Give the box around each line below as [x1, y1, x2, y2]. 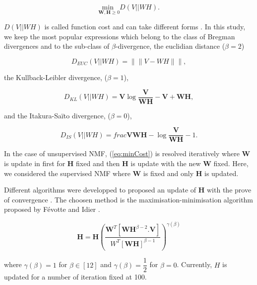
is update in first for [4, 158, 65, 168]
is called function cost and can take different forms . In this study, [44, 21, 246, 32]
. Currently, [177, 259, 212, 270]
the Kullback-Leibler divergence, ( [4, 72, 107, 82]
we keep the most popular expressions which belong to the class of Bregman [4, 31, 235, 41]
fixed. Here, [213, 158, 249, 168]
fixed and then [76, 158, 120, 168]
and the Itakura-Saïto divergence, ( [4, 110, 111, 120]
